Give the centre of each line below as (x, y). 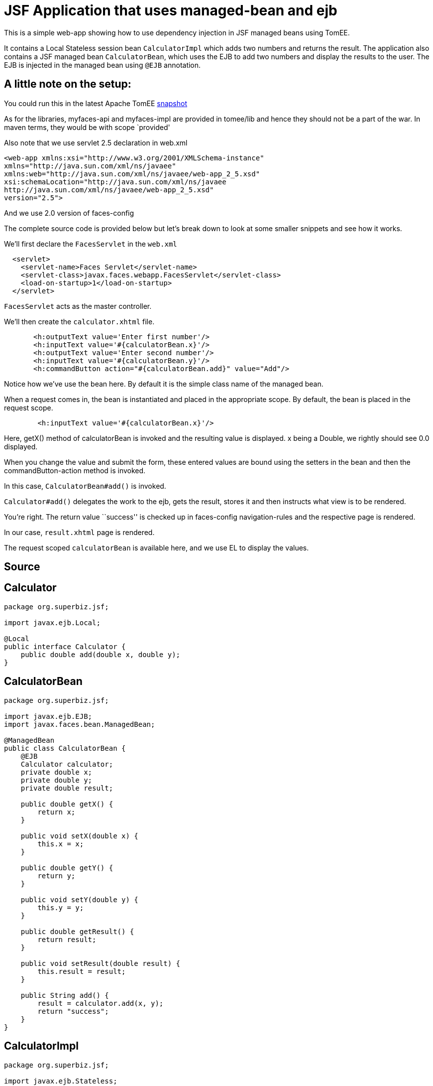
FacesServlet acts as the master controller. (78, 306)
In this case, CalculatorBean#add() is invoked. (85, 486)
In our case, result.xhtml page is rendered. (79, 532)
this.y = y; (61, 907)
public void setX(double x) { (79, 836)
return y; (56, 876)
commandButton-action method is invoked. (75, 470)
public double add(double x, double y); (101, 654)
